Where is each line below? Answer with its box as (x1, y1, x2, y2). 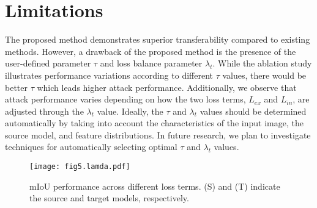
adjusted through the (5, 104, 84, 117)
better (5, 81, 28, 93)
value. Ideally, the (97, 104, 163, 117)
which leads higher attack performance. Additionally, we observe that (37, 81, 297, 93)
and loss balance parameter (100, 57, 203, 70)
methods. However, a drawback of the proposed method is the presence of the (5, 45, 296, 57)
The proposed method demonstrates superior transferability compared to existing (5, 33, 310, 46)
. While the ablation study (212, 57, 312, 70)
